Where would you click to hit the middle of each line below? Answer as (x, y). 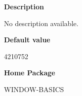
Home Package (30, 73)
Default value (27, 40)
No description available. (41, 23)
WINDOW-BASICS (34, 89)
